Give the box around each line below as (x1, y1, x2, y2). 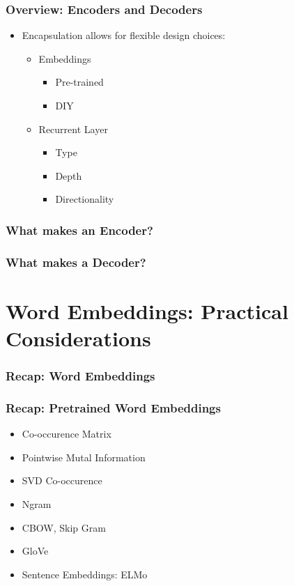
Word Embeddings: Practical (6, 296, 288, 325)
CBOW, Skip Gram (22, 520, 106, 534)
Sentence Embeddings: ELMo (22, 566, 148, 581)
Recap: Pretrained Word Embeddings (6, 399, 221, 416)
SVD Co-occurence (22, 473, 102, 488)
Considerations (6, 324, 151, 353)
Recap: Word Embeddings (6, 367, 155, 385)
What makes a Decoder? (6, 253, 146, 270)
